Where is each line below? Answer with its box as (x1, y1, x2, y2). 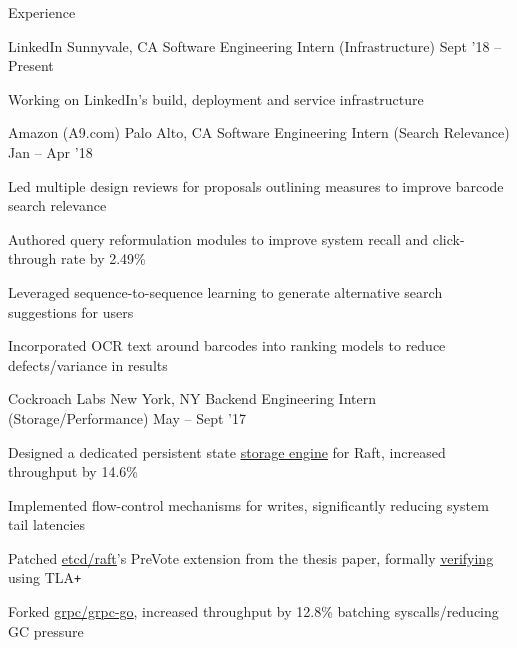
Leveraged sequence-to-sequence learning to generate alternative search (8, 281, 443, 302)
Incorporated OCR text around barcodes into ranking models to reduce (8, 335, 446, 356)
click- (432, 228, 465, 249)
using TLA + (8, 567, 82, 588)
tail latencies (8, 514, 86, 535)
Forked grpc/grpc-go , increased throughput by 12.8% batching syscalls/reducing (8, 601, 499, 622)
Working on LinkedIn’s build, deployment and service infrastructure (8, 88, 424, 109)
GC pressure (8, 620, 84, 641)
